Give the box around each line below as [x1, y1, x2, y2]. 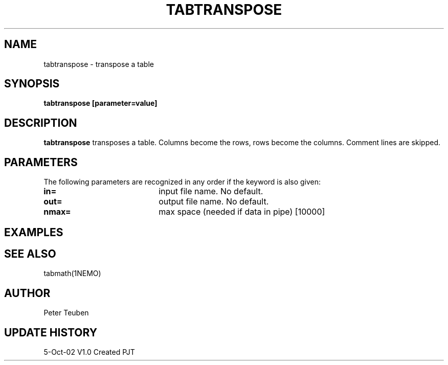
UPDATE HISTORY [4, 326, 98, 339]
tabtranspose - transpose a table [43, 59, 154, 69]
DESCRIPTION [4, 116, 77, 129]
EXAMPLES [4, 225, 63, 239]
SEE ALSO [4, 247, 56, 260]
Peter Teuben [43, 308, 89, 317]
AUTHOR [4, 286, 51, 300]
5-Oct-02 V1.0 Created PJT [43, 348, 135, 357]
